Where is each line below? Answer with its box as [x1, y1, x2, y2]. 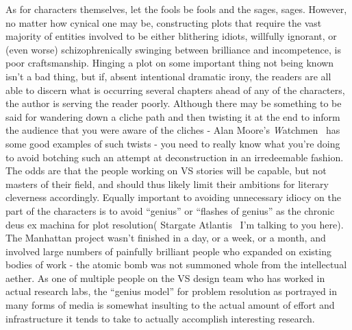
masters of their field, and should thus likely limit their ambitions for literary [5, 176, 329, 191]
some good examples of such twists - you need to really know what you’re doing [5, 136, 340, 150]
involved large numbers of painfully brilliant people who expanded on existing [5, 244, 331, 258]
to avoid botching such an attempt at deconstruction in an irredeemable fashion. [5, 150, 344, 164]
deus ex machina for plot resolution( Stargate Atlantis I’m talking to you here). [5, 217, 344, 231]
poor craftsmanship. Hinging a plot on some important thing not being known [5, 56, 334, 70]
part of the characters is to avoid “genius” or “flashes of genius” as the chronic [5, 203, 335, 217]
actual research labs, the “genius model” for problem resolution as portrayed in [5, 284, 338, 298]
